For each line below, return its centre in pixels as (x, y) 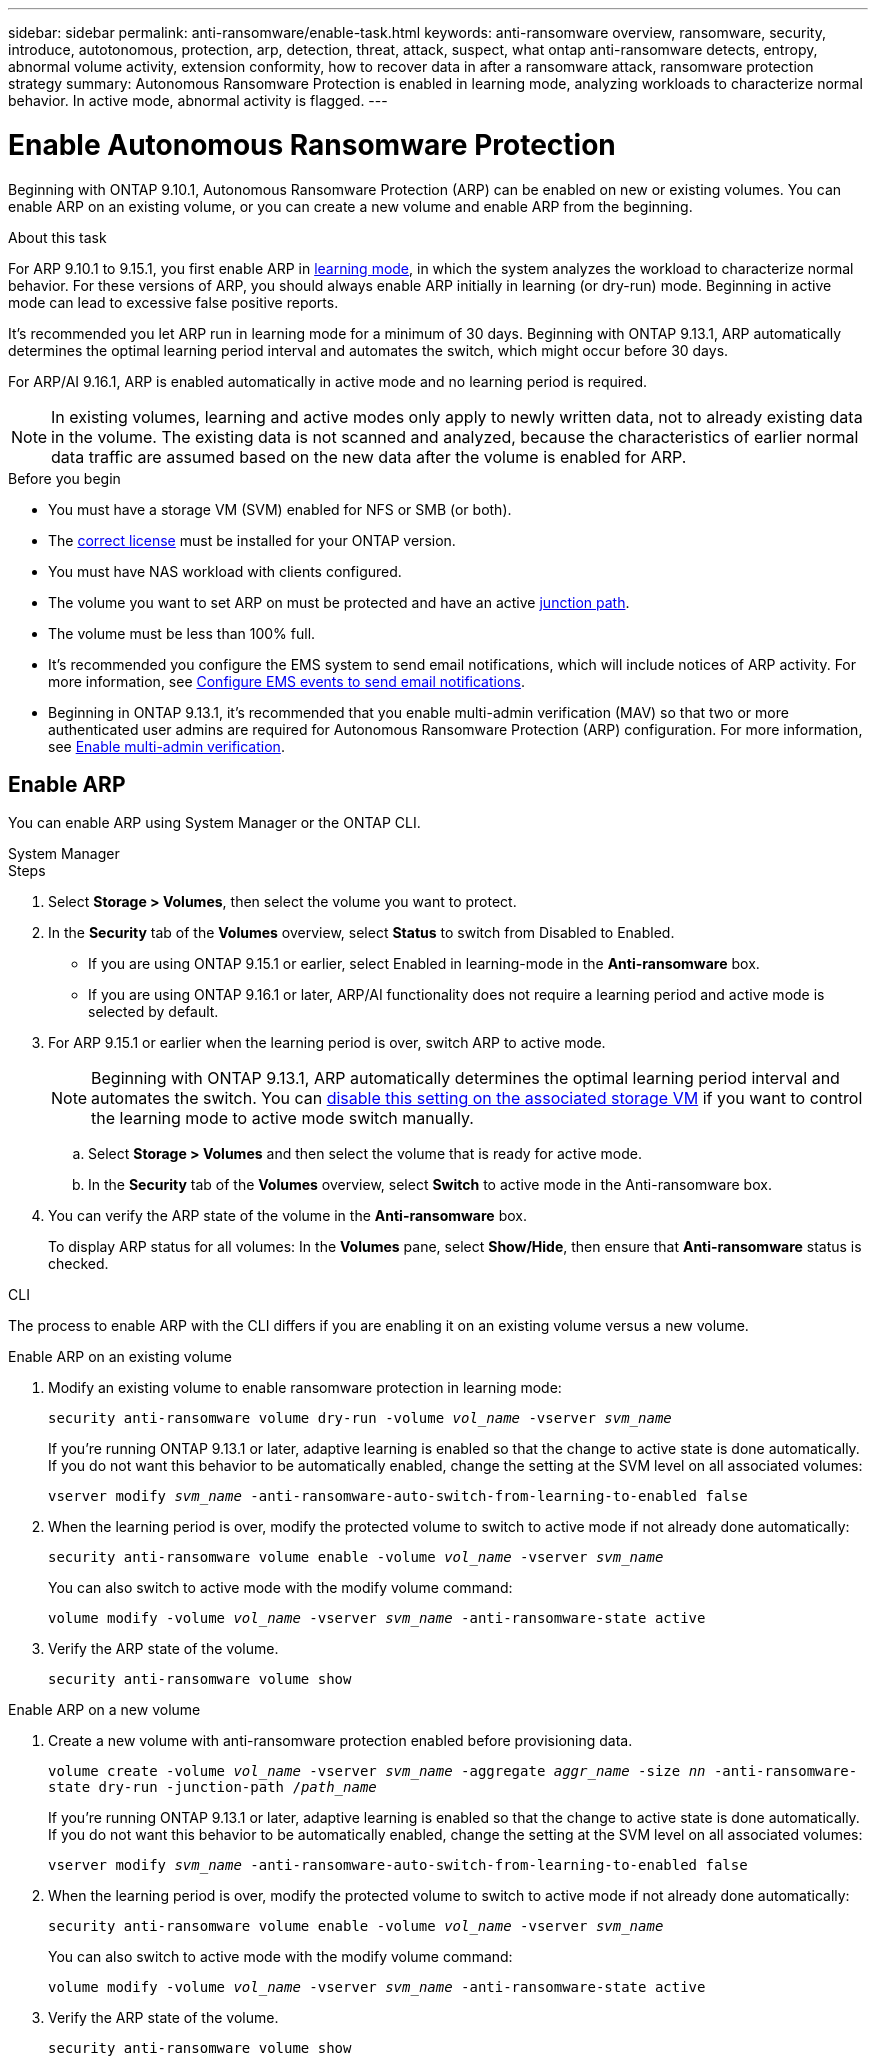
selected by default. (153, 1012)
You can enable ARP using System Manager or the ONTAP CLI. (214, 823)
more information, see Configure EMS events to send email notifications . (287, 681)
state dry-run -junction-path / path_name (212, 1787)
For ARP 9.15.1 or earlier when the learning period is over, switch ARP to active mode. (327, 1043)
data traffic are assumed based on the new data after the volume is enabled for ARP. (369, 456)
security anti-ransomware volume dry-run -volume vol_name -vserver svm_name (360, 1418)
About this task (57, 237)
